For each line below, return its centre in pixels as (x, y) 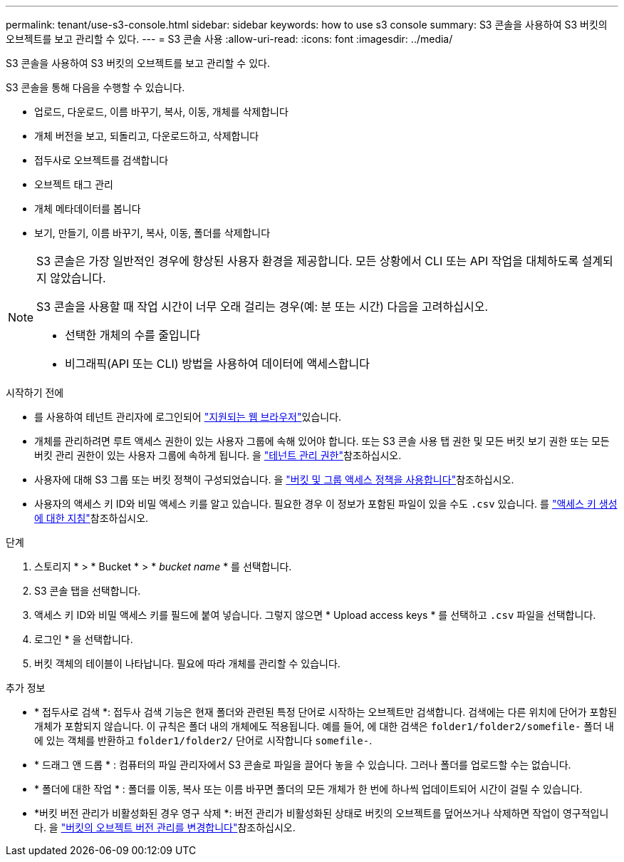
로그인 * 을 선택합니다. (84, 639)
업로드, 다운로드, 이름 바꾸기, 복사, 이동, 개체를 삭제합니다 (161, 112)
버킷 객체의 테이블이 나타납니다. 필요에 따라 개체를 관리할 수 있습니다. (187, 663)
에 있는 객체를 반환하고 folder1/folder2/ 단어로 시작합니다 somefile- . (203, 740)
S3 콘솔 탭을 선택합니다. (88, 591)
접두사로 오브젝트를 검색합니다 (102, 160)
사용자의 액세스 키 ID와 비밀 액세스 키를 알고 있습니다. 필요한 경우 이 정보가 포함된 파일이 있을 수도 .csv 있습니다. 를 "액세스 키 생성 (326, 504)
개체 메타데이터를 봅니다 (88, 209)
